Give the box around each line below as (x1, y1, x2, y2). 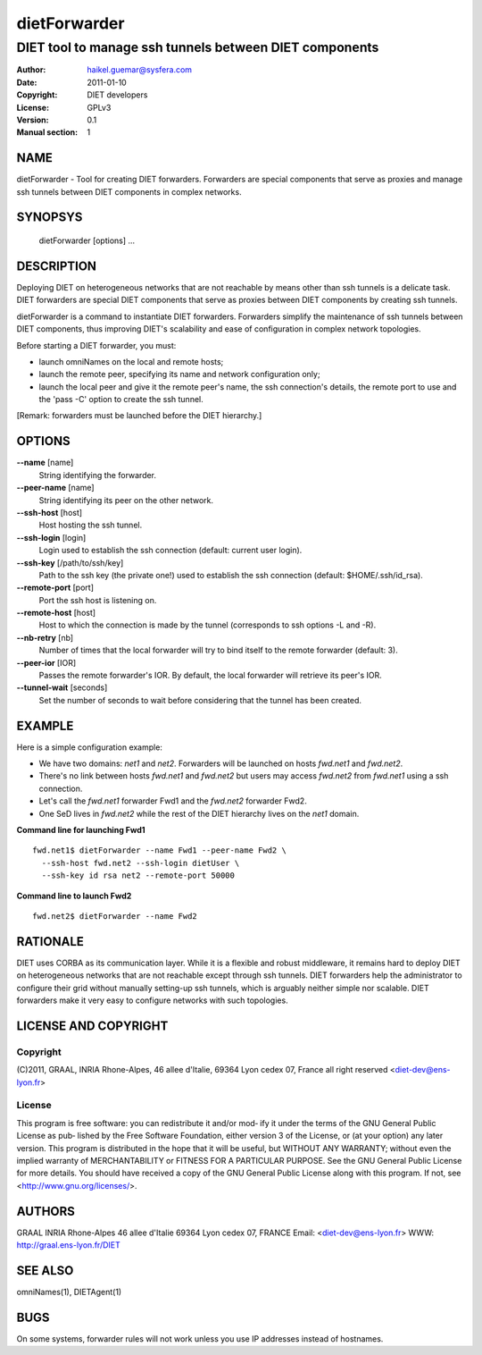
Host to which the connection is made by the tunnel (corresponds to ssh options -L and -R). (38, 619, 377, 630)
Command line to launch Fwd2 (16, 890, 132, 901)
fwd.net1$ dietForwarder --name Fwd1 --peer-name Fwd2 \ (32, 846, 287, 855)
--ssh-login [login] (16, 532, 87, 543)
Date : (16, 77, 37, 88)
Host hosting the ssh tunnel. (38, 519, 143, 531)
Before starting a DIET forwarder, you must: (16, 340, 177, 350)
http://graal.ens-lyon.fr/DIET (16, 1240, 120, 1250)
